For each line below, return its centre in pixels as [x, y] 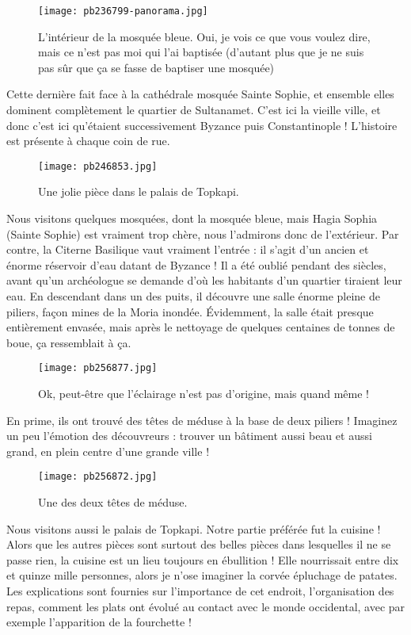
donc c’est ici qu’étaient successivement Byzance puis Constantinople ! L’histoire [202, 125]
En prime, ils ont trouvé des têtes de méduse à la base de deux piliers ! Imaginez [202, 420]
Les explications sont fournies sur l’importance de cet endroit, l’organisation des [200, 591]
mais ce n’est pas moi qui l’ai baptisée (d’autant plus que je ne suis [201, 52]
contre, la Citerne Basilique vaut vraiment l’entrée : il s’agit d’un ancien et [188, 249]
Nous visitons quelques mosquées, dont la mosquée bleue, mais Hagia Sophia [192, 218]
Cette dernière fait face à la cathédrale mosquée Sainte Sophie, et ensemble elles [200, 94]
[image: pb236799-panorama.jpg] [123, 11]
